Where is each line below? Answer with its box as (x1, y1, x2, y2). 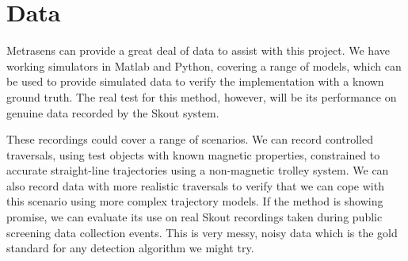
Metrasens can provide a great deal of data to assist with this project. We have (6, 42, 390, 59)
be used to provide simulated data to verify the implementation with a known (6, 73, 384, 90)
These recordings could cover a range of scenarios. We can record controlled (6, 131, 373, 148)
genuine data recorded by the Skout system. (6, 104, 219, 121)
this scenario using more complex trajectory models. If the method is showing (6, 193, 383, 209)
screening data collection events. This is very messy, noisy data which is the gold (6, 224, 398, 240)
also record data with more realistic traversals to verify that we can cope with (6, 177, 384, 194)
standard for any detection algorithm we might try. (6, 240, 254, 256)
